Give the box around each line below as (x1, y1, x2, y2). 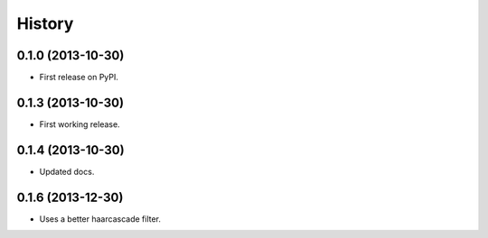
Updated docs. (39, 166, 95, 177)
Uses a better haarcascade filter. (39, 213, 162, 224)
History (16, 14, 74, 33)
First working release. (39, 118, 121, 130)
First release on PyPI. (39, 72, 119, 83)
